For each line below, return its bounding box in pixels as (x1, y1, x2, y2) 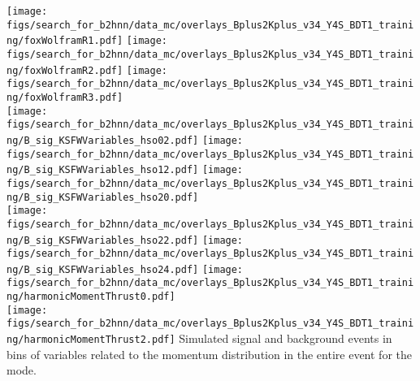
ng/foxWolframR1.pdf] (6, 35, 123, 47)
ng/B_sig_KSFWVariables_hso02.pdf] (6, 134, 199, 146)
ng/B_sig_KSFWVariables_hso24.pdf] (6, 263, 199, 275)
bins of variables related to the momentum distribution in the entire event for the (6, 345, 412, 362)
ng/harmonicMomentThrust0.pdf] (6, 291, 175, 303)
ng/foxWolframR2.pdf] (6, 64, 123, 76)
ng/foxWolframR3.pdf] (6, 91, 123, 103)
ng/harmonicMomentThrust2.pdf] (6, 334, 175, 346)
